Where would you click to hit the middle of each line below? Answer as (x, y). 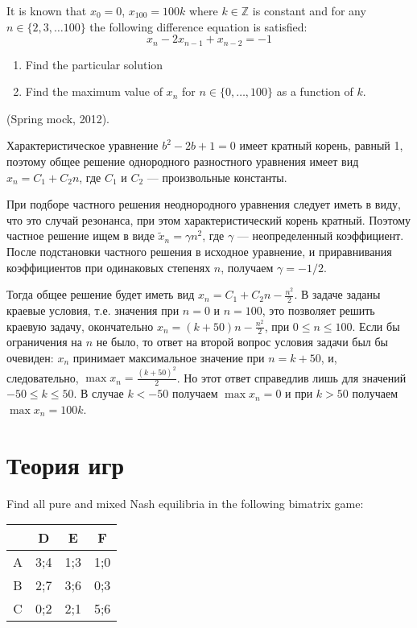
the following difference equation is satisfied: (198, 26)
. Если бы (376, 326)
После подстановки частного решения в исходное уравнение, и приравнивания (199, 251)
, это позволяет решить (318, 310)
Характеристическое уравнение (83, 145)
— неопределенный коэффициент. (320, 235)
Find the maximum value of (94, 91)
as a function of (315, 91)
